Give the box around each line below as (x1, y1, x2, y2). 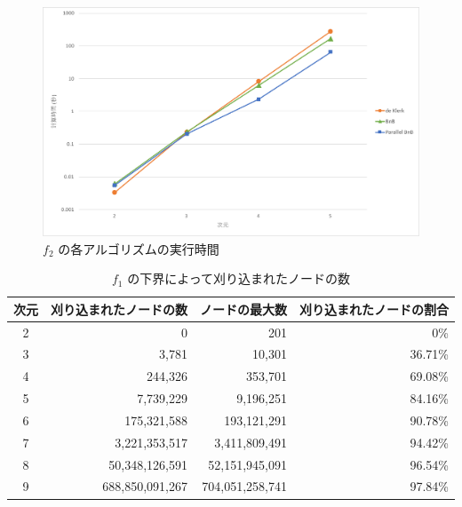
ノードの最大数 (200, 299, 287, 318)
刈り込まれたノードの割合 (299, 299, 449, 318)
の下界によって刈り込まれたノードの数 (127, 269, 351, 288)
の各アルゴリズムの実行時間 (58, 239, 219, 257)
